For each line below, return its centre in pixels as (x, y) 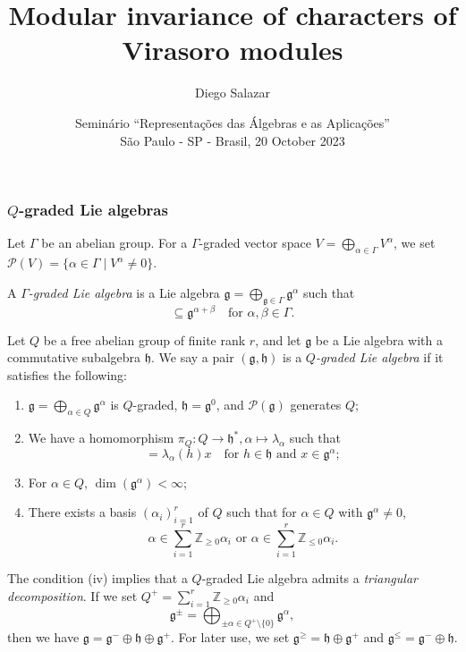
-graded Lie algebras (93, 210)
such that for (262, 512)
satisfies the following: (68, 374)
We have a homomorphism (101, 438)
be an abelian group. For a (114, 243)
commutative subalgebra (74, 357)
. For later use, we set (230, 637)
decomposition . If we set (72, 595)
